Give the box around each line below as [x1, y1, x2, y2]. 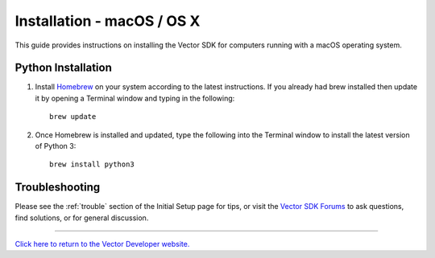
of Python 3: [35, 141, 77, 151]
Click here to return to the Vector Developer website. [14, 240, 190, 249]
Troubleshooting [14, 181, 101, 195]
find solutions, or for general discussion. [14, 213, 149, 223]
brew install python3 [49, 160, 135, 169]
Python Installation [14, 61, 112, 75]
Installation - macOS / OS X [14, 12, 201, 30]
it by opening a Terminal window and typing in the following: [35, 93, 235, 103]
